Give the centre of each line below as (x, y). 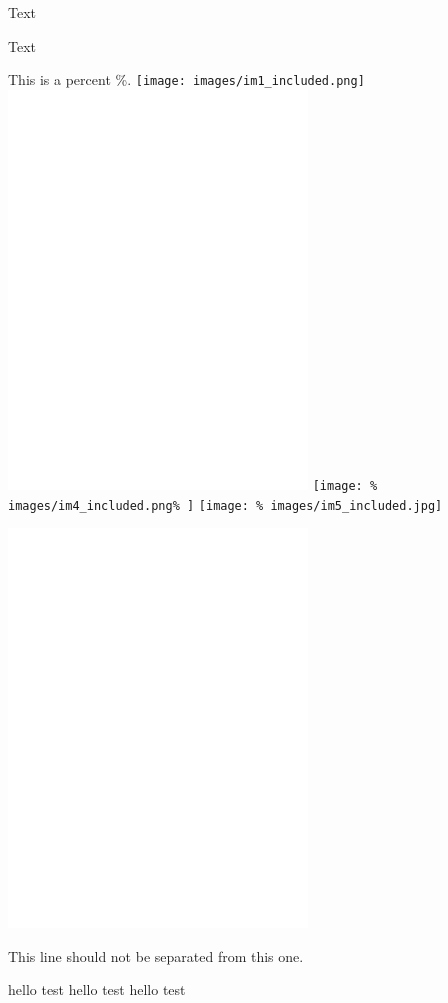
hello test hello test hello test (97, 989)
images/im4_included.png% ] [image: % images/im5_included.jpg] (225, 505)
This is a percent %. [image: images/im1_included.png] (186, 79)
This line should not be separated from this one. (156, 955)
